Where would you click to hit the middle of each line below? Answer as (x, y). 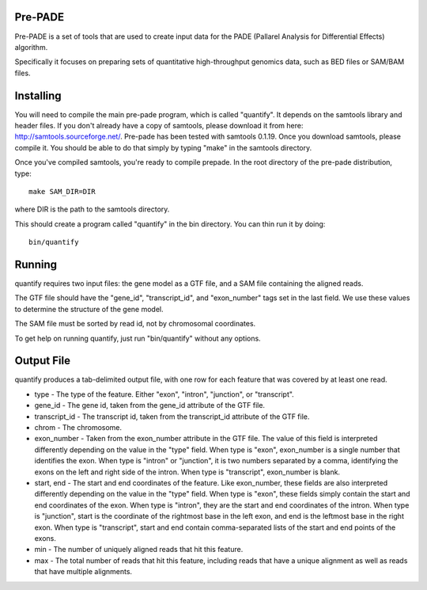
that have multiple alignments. (83, 572)
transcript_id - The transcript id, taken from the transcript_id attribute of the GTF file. (172, 417)
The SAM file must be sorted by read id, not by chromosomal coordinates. (135, 324)
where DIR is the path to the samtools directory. (92, 209)
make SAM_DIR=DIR (62, 191)
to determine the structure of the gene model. (89, 309)
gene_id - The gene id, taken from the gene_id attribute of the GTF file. (149, 405)
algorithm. (31, 47)
